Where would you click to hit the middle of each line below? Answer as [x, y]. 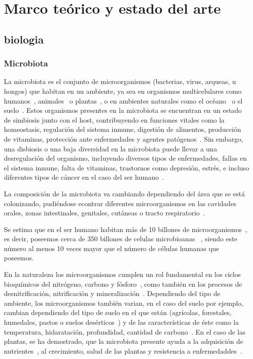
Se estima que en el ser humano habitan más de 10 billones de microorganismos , [126, 229]
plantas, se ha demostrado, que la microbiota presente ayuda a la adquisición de [124, 341]
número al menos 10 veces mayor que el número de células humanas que [112, 248]
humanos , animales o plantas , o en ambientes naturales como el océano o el [123, 100]
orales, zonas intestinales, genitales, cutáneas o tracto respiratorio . [105, 213]
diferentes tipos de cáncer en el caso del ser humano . [84, 177]
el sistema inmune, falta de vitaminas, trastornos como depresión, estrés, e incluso [127, 167]
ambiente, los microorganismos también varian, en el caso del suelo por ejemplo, [124, 303]
